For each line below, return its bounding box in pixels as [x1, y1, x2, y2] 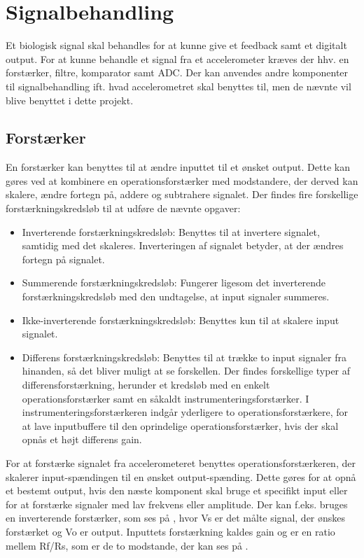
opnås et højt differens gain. [22, 432, 142, 447]
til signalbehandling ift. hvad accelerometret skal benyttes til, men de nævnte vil [6, 78, 351, 93]
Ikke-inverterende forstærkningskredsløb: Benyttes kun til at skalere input [22, 312, 339, 327]
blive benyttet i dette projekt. [6, 92, 134, 107]
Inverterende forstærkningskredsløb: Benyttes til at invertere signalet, [22, 224, 320, 239]
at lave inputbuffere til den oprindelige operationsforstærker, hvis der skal [22, 418, 339, 433]
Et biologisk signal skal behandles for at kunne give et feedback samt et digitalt [6, 38, 347, 53]
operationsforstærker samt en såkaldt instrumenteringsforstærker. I [22, 391, 309, 405]
